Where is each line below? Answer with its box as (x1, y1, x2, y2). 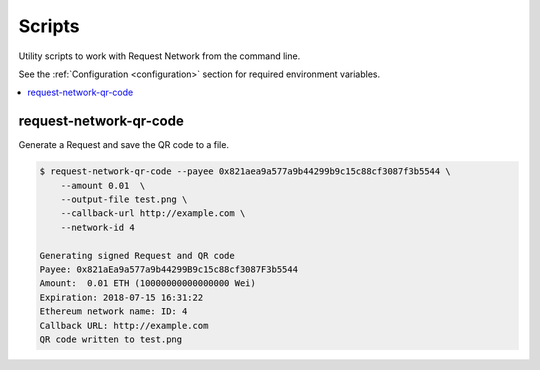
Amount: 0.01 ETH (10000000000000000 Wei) (39, 278, 257, 289)
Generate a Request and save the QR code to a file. (18, 139, 230, 151)
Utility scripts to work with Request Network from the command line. (18, 50, 301, 62)
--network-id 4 (60, 221, 135, 233)
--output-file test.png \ (60, 194, 188, 205)
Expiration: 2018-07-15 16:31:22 (39, 291, 204, 303)
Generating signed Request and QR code (39, 250, 235, 261)
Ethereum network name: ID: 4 (39, 306, 188, 317)
